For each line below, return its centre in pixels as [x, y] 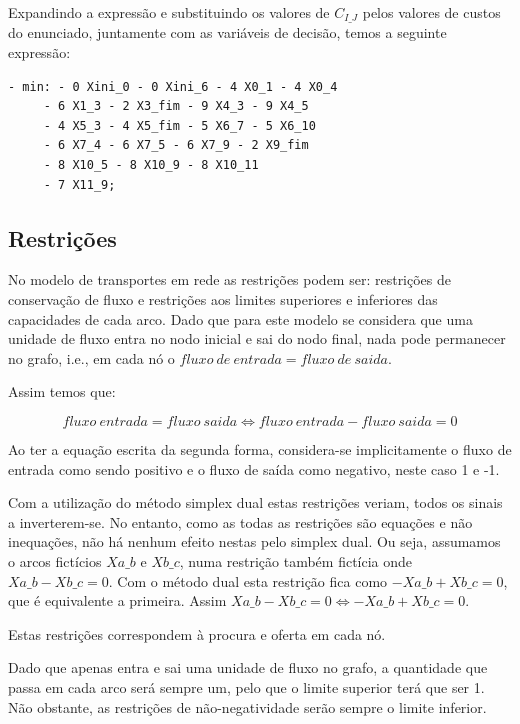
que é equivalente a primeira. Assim [117, 600]
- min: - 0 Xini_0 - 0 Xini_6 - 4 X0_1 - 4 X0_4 [173, 86]
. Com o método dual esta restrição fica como [248, 580]
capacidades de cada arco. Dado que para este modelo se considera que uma [240, 318]
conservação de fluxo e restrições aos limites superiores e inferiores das [223, 299]
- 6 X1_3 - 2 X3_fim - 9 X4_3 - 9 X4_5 [176, 106]
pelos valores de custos [431, 12]
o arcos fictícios [55, 560]
